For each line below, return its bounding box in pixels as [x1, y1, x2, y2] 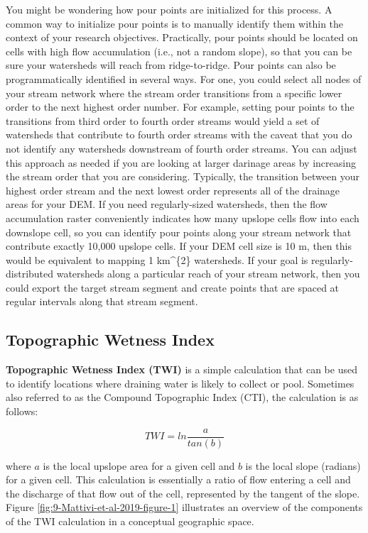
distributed [6, 266, 54, 281]
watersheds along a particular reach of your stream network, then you [56, 266, 360, 281]
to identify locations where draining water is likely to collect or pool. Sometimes [6, 375, 355, 390]
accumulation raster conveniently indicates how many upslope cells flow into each [6, 210, 359, 225]
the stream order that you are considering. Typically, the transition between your [6, 169, 359, 184]
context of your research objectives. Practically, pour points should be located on [6, 30, 358, 45]
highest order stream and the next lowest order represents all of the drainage [6, 182, 340, 197]
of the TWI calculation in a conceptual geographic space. [6, 514, 254, 529]
